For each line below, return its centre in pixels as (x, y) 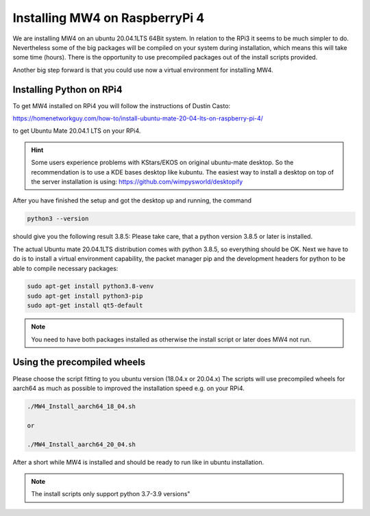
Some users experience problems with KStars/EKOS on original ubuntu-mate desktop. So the (162, 163)
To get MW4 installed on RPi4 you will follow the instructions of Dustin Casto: (122, 105)
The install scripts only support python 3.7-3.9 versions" (111, 494)
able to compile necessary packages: (65, 268)
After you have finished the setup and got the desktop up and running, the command (132, 201)
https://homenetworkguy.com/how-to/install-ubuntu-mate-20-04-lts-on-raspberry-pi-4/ (138, 118)
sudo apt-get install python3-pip (85, 296)
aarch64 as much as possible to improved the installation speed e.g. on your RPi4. (128, 388)
